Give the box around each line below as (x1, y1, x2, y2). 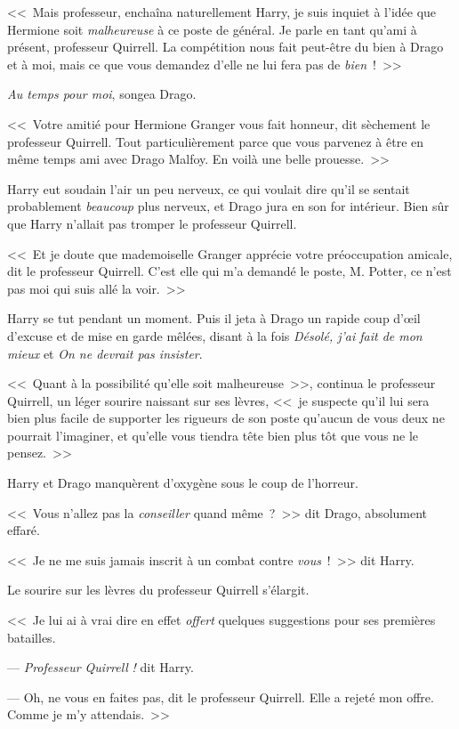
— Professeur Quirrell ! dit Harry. (7, 658, 194, 676)
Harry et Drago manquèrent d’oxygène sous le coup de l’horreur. (7, 474, 358, 492)
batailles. (7, 628, 56, 646)
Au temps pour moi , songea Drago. (7, 85, 197, 103)
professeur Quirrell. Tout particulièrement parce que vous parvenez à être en (7, 132, 424, 150)
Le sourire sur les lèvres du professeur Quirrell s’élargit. (7, 580, 310, 599)
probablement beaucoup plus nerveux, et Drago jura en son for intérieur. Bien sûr (7, 197, 449, 215)
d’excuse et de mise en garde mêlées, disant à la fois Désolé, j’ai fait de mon (7, 326, 423, 344)
